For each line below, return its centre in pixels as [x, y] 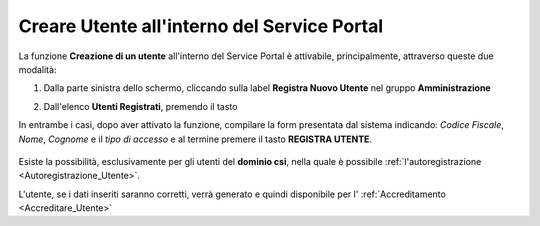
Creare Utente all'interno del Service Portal [201, 26]
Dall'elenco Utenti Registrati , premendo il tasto [140, 106]
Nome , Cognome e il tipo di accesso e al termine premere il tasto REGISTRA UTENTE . [195, 139]
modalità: [37, 69]
